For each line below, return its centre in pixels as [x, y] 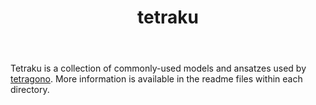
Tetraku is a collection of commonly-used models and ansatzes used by [158, 68]
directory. [30, 90]
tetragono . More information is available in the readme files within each [156, 79]
